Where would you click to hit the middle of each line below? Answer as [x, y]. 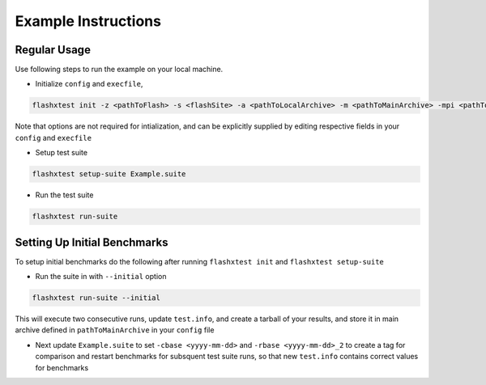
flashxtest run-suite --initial [96, 298]
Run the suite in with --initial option [101, 277]
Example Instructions [88, 21]
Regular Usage [53, 50]
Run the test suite [64, 195]
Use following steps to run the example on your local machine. [119, 70]
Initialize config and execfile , [89, 84]
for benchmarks [62, 367]
